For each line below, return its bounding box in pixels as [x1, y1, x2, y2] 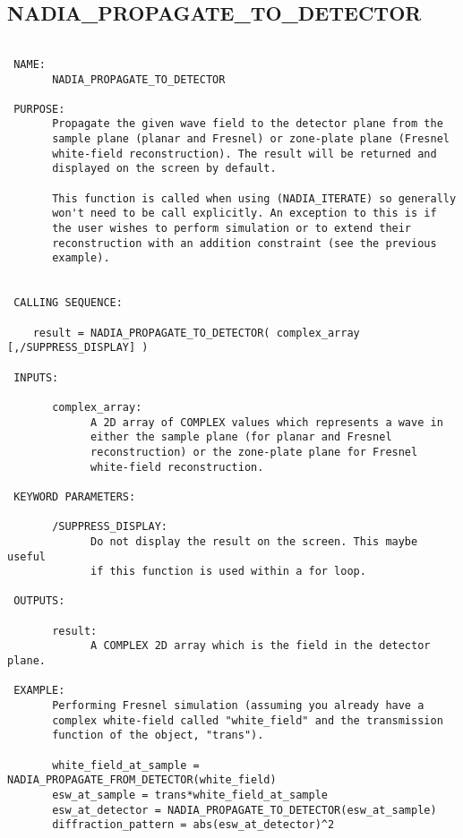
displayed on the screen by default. [52, 162, 277, 175]
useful [7, 550, 46, 563]
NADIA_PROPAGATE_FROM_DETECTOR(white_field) [7, 774, 277, 787]
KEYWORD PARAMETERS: [13, 490, 136, 503]
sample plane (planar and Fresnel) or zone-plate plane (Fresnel [52, 133, 450, 146]
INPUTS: [13, 371, 59, 384]
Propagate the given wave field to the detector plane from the [52, 117, 443, 131]
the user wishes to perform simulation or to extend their [52, 222, 412, 235]
